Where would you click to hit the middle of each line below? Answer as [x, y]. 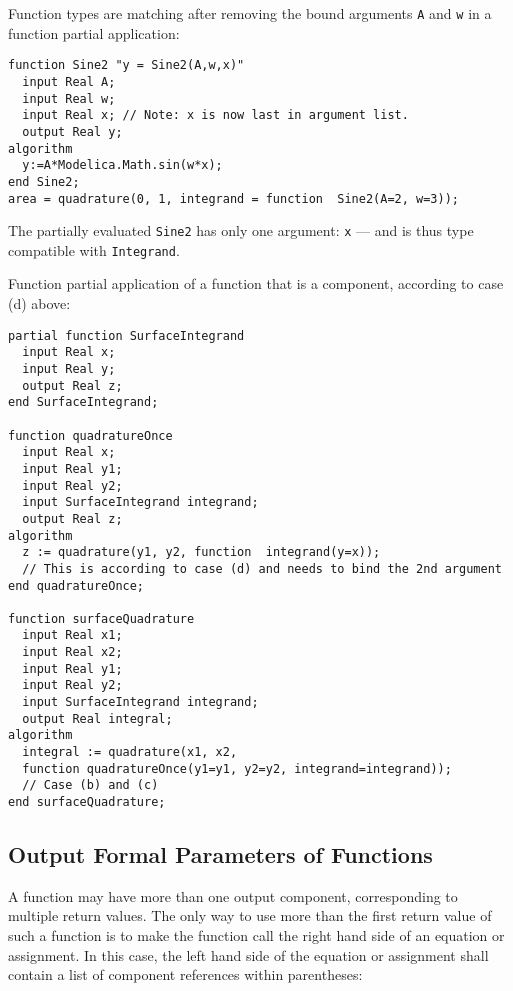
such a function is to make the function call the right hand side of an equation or [256, 935]
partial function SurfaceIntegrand [126, 335]
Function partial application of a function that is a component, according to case [256, 283]
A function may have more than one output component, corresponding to [233, 895]
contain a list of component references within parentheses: [185, 974]
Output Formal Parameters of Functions [220, 854]
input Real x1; [72, 635]
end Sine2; [44, 181]
